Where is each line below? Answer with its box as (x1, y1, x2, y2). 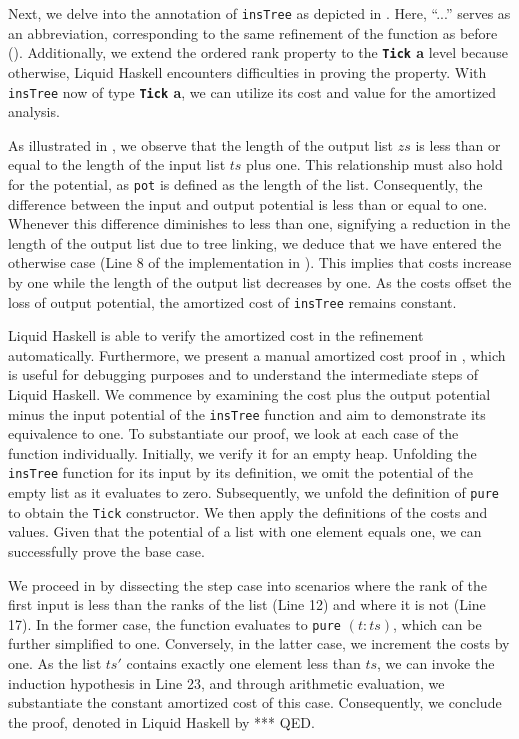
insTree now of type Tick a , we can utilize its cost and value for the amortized (8, 81, 497, 102)
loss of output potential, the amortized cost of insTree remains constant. (8, 291, 457, 312)
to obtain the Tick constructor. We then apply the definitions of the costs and (8, 501, 488, 522)
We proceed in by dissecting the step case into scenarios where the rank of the (8, 574, 487, 595)
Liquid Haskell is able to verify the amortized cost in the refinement (8, 325, 424, 346)
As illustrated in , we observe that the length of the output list (8, 134, 393, 155)
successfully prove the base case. (8, 541, 205, 561)
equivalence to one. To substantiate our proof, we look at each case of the (8, 423, 459, 444)
